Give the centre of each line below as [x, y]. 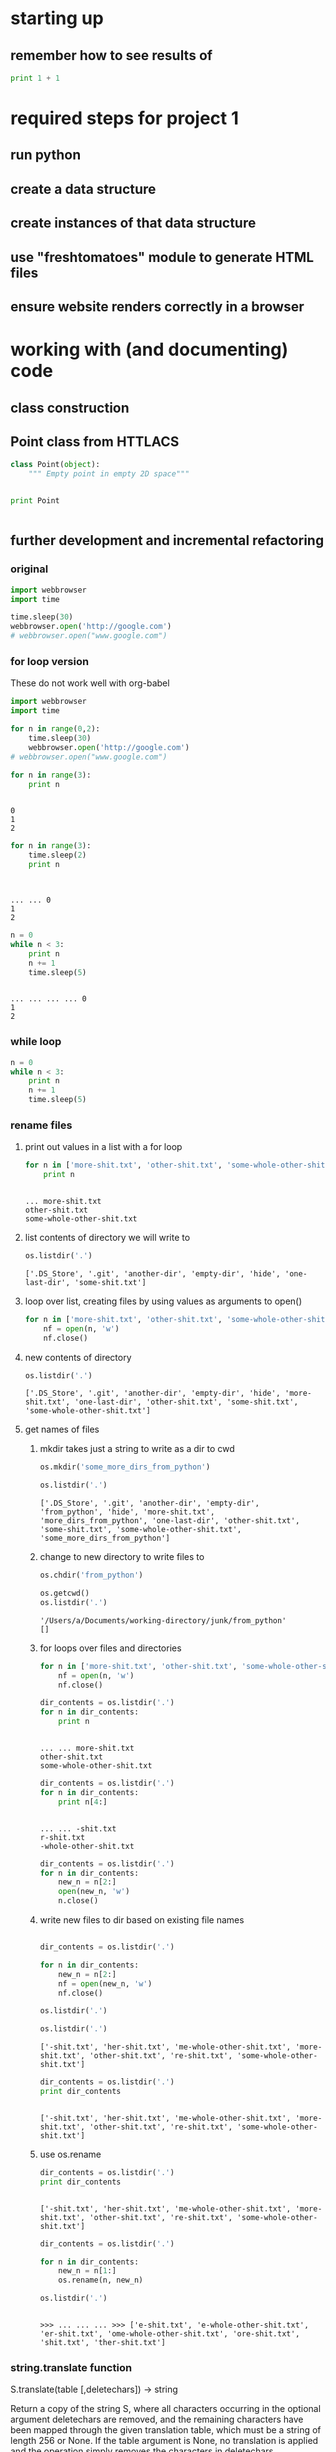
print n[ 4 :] [83, 1802]
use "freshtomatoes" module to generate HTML [162, 257]
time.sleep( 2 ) [57, 855]
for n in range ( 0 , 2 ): [55, 729]
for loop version [50, 662]
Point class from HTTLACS [95, 441]
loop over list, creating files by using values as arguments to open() [163, 1301]
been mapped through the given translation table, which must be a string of [166, 2430]
